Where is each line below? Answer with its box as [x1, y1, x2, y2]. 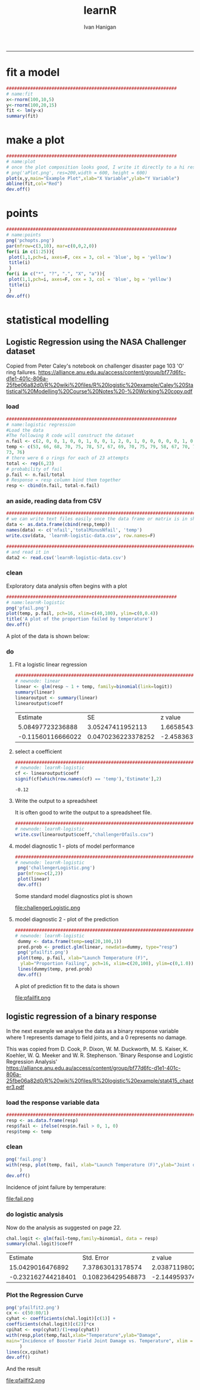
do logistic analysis [6, 1210, 64, 1218]
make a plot [6, 133, 65, 147]
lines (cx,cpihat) [6, 1349, 49, 1355]
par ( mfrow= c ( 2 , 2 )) [17, 870, 64, 876]
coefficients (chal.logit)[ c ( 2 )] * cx [6, 1321, 95, 1327]
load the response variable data [6, 1098, 100, 1107]
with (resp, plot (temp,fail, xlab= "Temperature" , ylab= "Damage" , [6, 1332, 161, 1338]
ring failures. [6, 368, 37, 375]
